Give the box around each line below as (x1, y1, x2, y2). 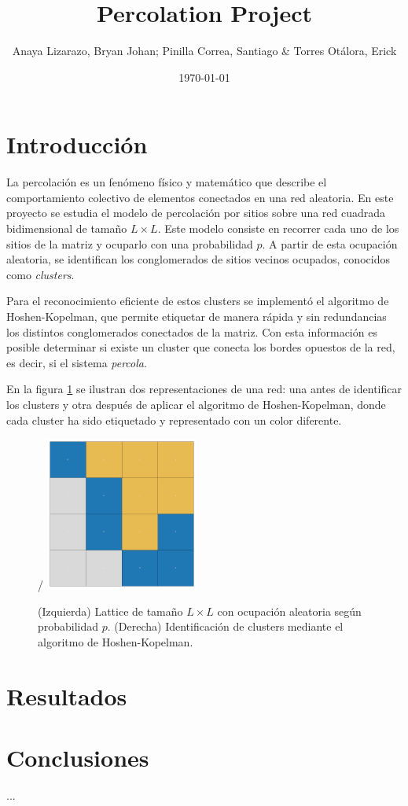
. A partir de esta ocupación (262, 235, 398, 252)
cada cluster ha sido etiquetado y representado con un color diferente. (6, 411, 342, 428)
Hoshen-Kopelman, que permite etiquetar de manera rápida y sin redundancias (6, 308, 387, 324)
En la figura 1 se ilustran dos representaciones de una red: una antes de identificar (6, 381, 402, 397)
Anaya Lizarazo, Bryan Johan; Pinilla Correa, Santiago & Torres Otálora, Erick (12, 42, 397, 59)
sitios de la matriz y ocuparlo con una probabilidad (6, 235, 253, 252)
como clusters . (6, 266, 75, 282)
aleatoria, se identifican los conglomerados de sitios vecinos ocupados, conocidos (6, 251, 390, 267)
